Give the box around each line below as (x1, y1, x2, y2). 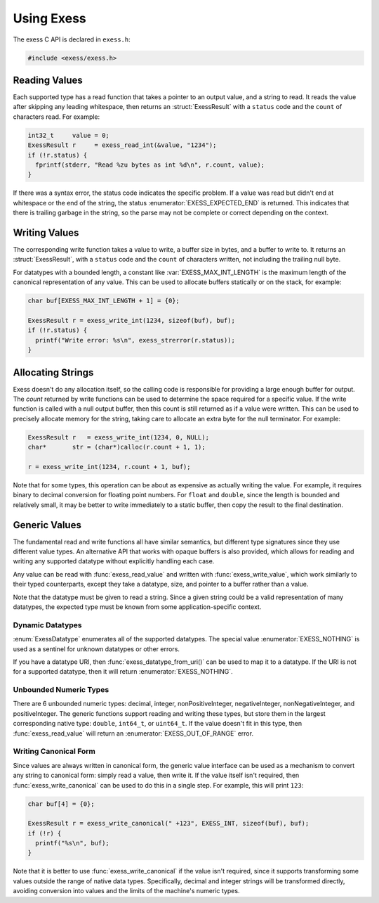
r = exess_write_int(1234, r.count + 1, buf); (27, 463, 191, 470)
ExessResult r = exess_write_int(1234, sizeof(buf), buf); (27, 316, 235, 324)
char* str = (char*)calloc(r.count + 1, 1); (27, 443, 206, 451)
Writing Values (13, 226, 79, 238)
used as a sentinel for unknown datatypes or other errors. (13, 644, 180, 653)
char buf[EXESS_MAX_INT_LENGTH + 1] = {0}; (27, 297, 180, 305)
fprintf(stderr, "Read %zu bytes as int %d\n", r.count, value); (35, 160, 265, 169)
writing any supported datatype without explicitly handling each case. (13, 557, 215, 565)
